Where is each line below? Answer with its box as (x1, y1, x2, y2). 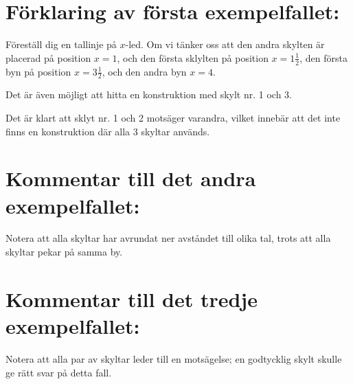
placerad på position (5, 50, 91, 65)
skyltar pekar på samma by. (5, 245, 123, 259)
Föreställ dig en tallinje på (5, 37, 117, 52)
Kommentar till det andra (5, 164, 256, 192)
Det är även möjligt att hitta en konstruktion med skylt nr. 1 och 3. (5, 87, 292, 102)
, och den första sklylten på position (117, 50, 269, 65)
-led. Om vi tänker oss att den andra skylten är (125, 37, 325, 52)
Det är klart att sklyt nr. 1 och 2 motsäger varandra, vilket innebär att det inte (5, 110, 341, 124)
